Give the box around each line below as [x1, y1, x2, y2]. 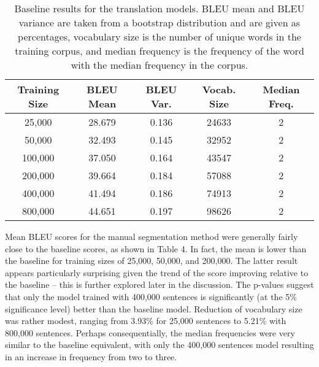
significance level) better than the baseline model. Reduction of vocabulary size [5, 302, 302, 315]
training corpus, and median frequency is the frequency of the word [15, 44, 304, 58]
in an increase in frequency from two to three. [5, 350, 177, 363]
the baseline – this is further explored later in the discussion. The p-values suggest [5, 278, 314, 291]
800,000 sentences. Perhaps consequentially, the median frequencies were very [5, 326, 295, 339]
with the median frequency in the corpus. [71, 58, 248, 72]
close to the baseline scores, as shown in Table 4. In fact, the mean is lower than [5, 242, 307, 255]
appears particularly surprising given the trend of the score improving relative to [5, 266, 309, 279]
